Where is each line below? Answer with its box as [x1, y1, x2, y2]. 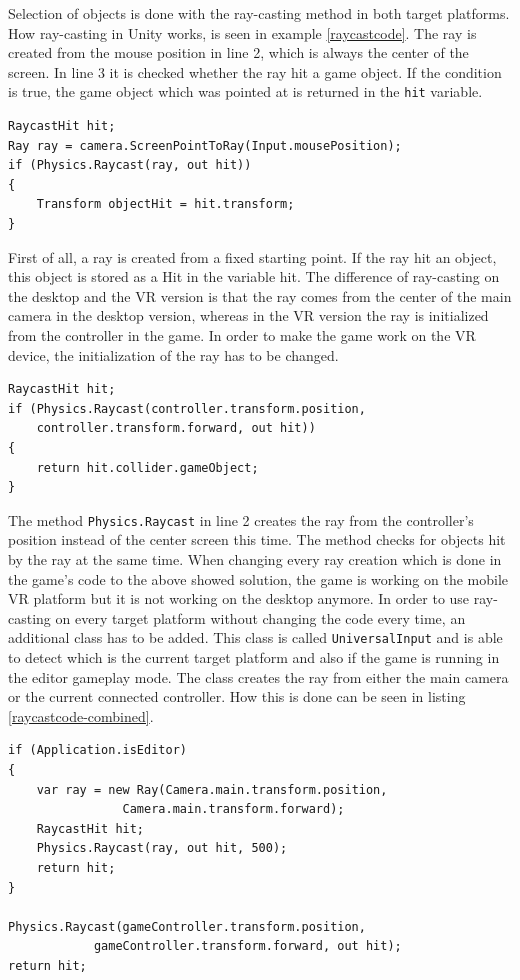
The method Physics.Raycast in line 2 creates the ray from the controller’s [8, 509, 474, 530]
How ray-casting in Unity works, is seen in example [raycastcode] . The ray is [8, 22, 477, 43]
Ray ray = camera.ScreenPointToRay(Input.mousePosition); [8, 138, 402, 153]
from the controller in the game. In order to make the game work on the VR [8, 324, 476, 345]
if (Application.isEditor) [8, 743, 187, 758]
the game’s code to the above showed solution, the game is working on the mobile [8, 568, 509, 589]
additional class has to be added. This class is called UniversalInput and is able [8, 627, 503, 648]
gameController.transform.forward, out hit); [93, 939, 402, 954]
